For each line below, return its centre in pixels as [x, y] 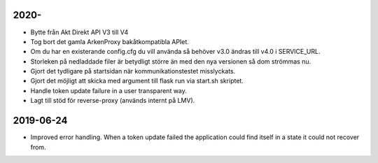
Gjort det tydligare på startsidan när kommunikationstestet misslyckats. [133, 71]
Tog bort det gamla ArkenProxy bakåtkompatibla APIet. [110, 41]
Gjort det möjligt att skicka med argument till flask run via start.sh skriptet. [137, 81]
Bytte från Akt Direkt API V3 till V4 [79, 32]
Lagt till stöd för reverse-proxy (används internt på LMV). [113, 101]
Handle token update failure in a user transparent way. [108, 90]
